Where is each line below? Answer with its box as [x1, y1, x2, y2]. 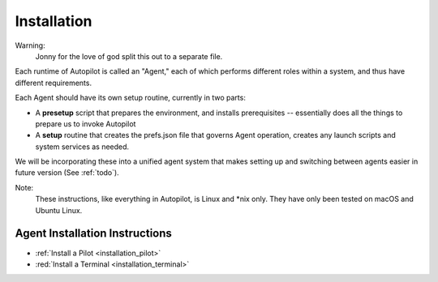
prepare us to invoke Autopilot [35, 118, 136, 129]
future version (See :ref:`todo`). [15, 168, 119, 177]
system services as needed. [35, 142, 130, 152]
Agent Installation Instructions [15, 227, 172, 241]
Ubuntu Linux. [35, 205, 83, 215]
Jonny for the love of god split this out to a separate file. [35, 51, 223, 61]
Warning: [15, 41, 45, 50]
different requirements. [15, 78, 92, 88]
